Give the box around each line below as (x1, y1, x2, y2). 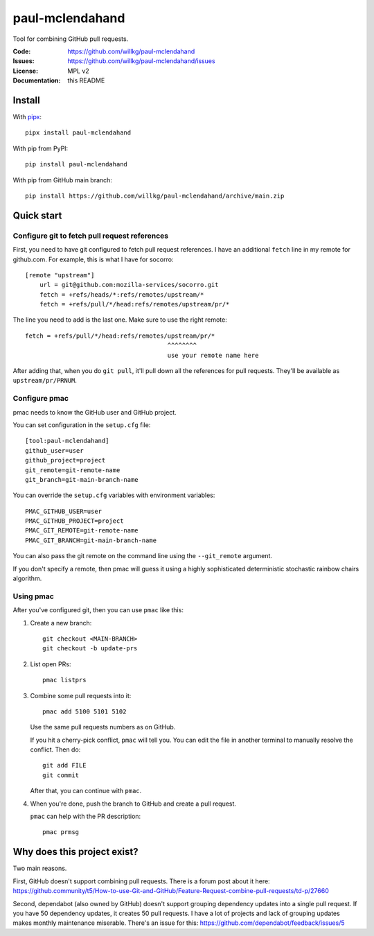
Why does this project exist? (12, 846, 139, 858)
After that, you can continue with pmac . (30, 787, 142, 795)
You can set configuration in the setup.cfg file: (12, 420, 151, 429)
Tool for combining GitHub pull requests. (12, 35, 129, 43)
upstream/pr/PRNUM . (12, 376, 78, 385)
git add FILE (42, 761, 87, 770)
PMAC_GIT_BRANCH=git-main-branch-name (25, 536, 157, 544)
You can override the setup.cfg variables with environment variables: (12, 491, 215, 499)
